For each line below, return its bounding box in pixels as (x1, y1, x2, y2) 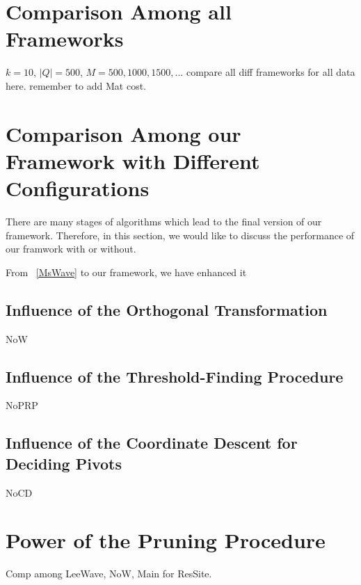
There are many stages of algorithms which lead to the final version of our (6, 214, 322, 228)
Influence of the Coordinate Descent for (6, 432, 298, 454)
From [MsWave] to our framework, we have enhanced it (6, 264, 247, 279)
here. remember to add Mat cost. (6, 78, 147, 93)
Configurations (6, 174, 150, 202)
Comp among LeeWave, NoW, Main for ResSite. (6, 566, 212, 581)
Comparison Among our (6, 119, 241, 147)
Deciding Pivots (6, 452, 122, 474)
